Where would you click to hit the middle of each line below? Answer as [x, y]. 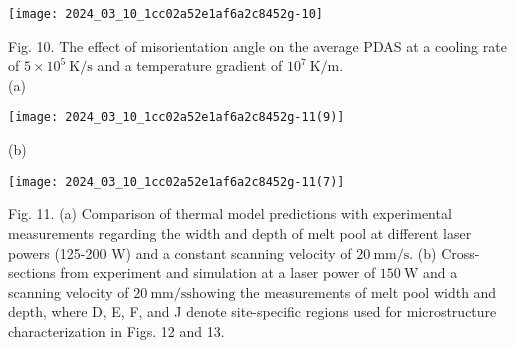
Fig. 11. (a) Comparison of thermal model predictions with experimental [230, 213]
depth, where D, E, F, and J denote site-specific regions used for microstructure [252, 311]
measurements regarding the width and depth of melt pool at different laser [240, 232]
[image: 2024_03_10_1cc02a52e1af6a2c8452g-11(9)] [176, 117]
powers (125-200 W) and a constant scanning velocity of [180, 252]
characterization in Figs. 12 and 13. [116, 330]
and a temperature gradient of [190, 65]
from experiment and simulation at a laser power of [218, 272]
